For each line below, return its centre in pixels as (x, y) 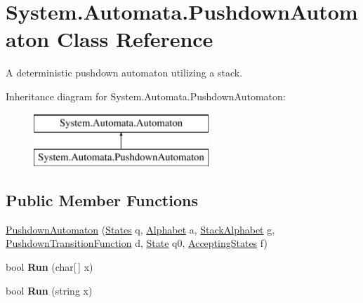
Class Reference (135, 39)
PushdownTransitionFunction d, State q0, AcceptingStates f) (137, 243)
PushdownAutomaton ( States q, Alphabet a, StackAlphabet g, (140, 229)
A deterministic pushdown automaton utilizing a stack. (124, 73)
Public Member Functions (102, 200)
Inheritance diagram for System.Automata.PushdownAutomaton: (146, 96)
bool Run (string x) (49, 290)
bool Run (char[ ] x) (49, 267)
